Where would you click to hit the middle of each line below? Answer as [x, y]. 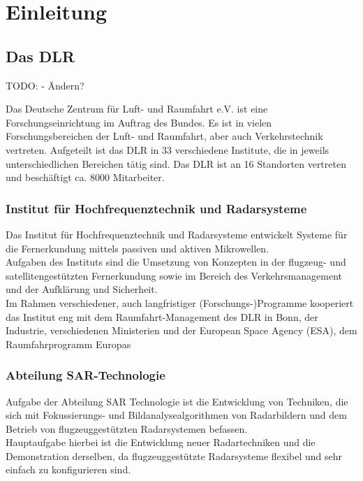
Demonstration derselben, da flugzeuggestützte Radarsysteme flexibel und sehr [174, 455]
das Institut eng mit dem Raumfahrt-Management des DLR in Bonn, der [162, 316]
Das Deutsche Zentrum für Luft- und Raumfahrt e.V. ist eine [137, 109]
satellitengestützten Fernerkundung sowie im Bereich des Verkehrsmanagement [174, 275]
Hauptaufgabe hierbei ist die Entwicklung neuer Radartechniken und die [161, 442]
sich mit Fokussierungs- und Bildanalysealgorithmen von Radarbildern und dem [176, 415]
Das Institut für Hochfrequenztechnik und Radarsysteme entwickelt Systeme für [177, 234]
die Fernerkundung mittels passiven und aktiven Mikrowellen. [138, 248]
